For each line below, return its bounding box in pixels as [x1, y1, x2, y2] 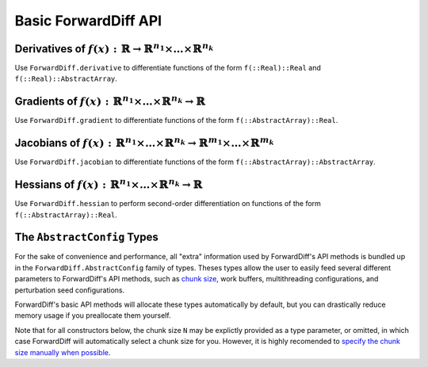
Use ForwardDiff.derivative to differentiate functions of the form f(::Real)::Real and [14, 63, 321, 73]
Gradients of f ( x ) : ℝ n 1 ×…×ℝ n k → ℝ [14, 93, 206, 109]
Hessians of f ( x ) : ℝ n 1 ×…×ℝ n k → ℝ [14, 176, 204, 192]
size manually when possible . [14, 347, 111, 357]
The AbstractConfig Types [14, 231, 159, 244]
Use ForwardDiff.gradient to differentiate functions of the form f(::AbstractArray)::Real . [14, 116, 338, 125]
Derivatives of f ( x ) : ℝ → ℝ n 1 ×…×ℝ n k [14, 40, 214, 55]
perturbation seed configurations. [14, 285, 125, 295]
